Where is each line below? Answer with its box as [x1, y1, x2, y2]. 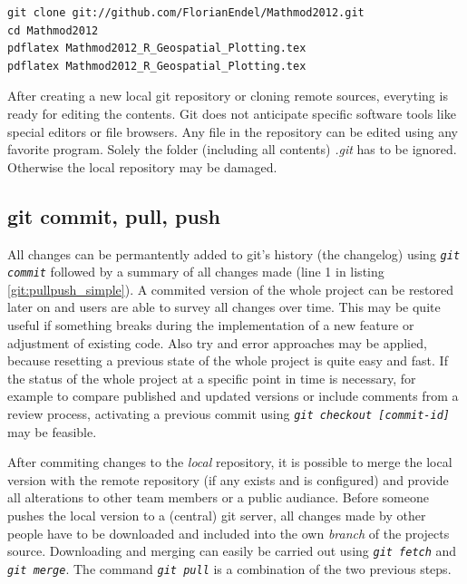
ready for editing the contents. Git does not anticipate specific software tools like [7, 103, 456, 122]
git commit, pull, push [7, 201, 220, 229]
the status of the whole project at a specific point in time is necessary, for [7, 368, 416, 387]
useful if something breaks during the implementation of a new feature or [7, 316, 414, 335]
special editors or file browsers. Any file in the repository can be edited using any [7, 122, 458, 141]
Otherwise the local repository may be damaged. [7, 157, 277, 176]
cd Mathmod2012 [7, 24, 99, 37]
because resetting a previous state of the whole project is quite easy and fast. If [7, 351, 448, 370]
